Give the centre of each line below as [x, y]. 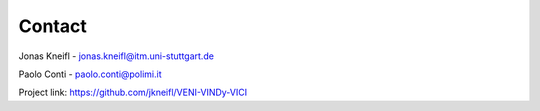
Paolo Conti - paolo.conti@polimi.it [90, 74]
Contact [52, 26]
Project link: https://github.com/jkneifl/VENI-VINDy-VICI [133, 92]
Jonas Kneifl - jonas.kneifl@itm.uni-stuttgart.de [116, 56]
